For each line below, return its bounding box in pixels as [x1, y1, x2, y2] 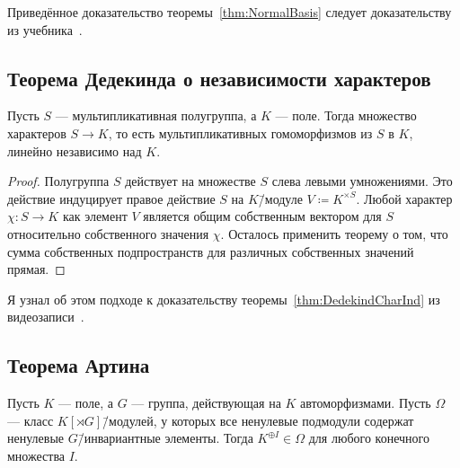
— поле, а [58, 393, 113, 412]
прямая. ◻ [7, 260, 66, 278]
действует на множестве [125, 172, 256, 190]
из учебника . [7, 20, 83, 39]
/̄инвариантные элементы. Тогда [77, 428, 253, 447]
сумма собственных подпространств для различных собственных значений [7, 242, 414, 260]
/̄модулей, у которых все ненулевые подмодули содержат [102, 411, 414, 429]
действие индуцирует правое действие [7, 189, 216, 208]
